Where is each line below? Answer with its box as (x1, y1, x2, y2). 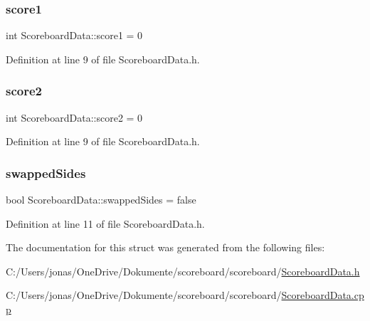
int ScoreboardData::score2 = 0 (6, 110, 143, 125)
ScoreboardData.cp (281, 288, 364, 302)
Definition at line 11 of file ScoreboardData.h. (6, 216, 205, 231)
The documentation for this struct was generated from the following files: (6, 240, 325, 255)
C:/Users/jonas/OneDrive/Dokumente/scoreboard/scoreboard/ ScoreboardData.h (6, 263, 360, 278)
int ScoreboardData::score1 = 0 (6, 28, 143, 43)
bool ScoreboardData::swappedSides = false (6, 192, 196, 207)
